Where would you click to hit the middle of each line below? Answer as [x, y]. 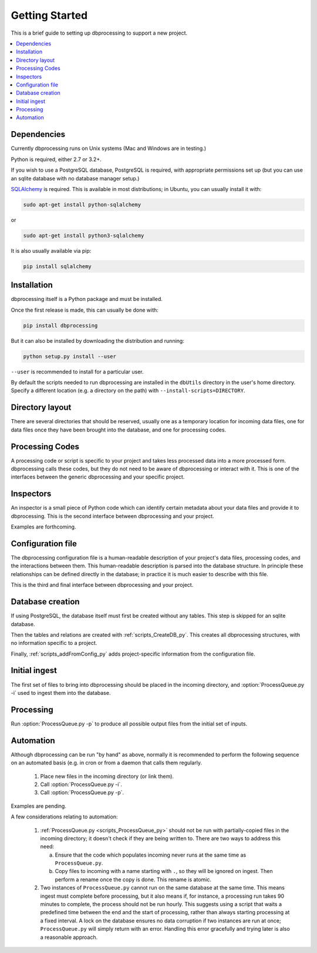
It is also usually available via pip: [51, 250]
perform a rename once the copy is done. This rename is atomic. [133, 880]
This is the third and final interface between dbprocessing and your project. [102, 585]
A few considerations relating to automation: [64, 817]
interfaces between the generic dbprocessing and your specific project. [98, 477]
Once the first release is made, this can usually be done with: [85, 310]
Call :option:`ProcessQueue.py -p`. [82, 793]
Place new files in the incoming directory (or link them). [107, 776]
